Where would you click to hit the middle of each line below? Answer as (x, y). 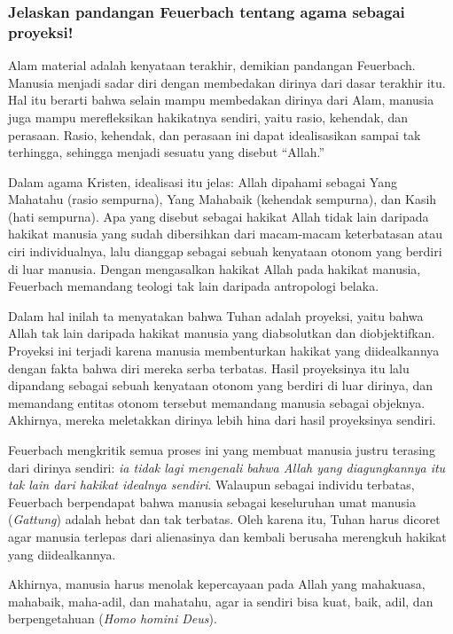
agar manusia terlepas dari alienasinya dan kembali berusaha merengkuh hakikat (227, 536)
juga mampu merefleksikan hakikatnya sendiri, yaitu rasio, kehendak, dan (208, 117)
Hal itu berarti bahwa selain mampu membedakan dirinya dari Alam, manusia (221, 100)
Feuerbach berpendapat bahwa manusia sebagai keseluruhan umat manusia (212, 501)
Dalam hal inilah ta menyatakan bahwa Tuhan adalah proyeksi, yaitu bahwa (216, 315)
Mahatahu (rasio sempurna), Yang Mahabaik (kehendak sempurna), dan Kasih (223, 199)
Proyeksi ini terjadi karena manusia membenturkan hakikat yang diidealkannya (224, 351)
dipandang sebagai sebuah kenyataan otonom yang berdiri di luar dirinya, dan (221, 385)
